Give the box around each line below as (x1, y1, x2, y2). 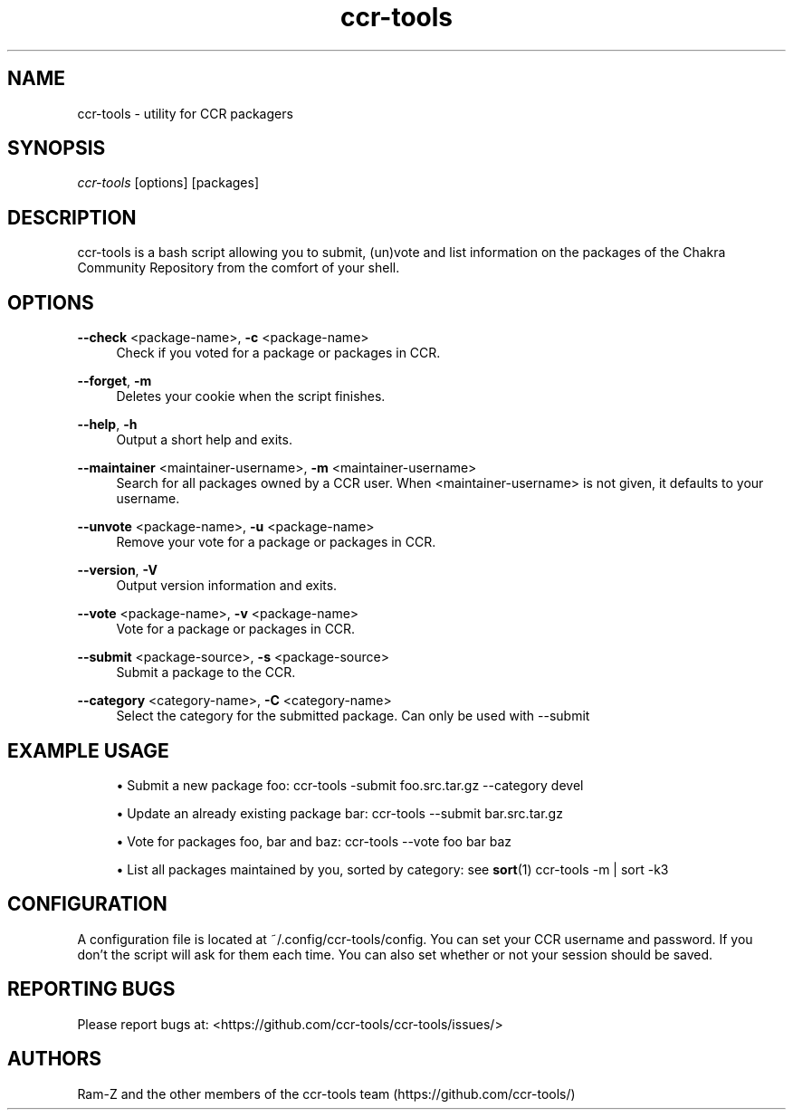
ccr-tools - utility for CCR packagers (77, 105, 293, 121)
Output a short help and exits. (116, 432, 292, 448)
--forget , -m (77, 373, 152, 389)
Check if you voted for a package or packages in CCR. (116, 345, 441, 361)
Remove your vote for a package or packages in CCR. (116, 534, 436, 550)
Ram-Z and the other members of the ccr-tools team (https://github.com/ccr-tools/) (77, 1085, 576, 1102)
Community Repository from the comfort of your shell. (77, 260, 400, 276)
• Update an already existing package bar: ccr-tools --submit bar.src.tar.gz (116, 805, 563, 821)
